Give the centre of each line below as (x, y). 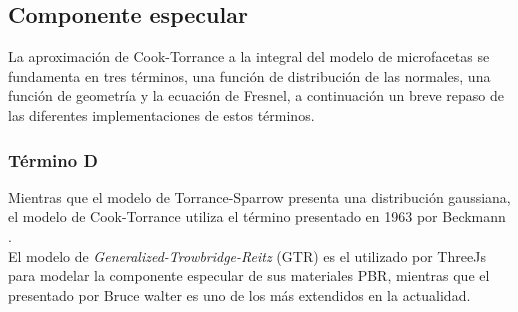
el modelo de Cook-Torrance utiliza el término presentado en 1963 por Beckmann (257, 216)
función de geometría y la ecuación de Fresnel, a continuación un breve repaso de (256, 95)
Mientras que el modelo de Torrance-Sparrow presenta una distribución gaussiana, (259, 196)
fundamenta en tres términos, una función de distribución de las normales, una (249, 75)
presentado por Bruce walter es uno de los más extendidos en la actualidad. (239, 294)
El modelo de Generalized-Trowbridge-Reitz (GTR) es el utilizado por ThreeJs (247, 255)
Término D (53, 159)
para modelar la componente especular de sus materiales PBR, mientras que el (249, 275)
